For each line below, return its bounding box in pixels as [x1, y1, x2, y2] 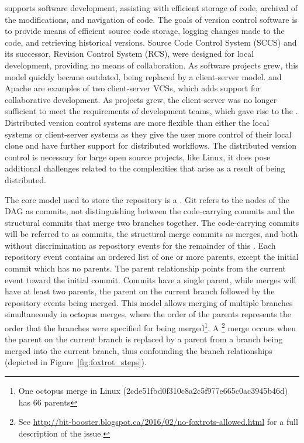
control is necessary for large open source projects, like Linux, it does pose [5, 150, 271, 163]
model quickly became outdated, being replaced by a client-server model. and [5, 70, 282, 83]
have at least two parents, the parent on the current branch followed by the [5, 285, 275, 297]
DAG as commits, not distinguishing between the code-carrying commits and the [5, 205, 295, 217]
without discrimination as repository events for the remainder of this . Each [5, 239, 276, 251]
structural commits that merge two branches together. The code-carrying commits [5, 216, 299, 228]
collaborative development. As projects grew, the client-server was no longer [5, 93, 277, 105]
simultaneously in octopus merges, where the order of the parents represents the [5, 308, 291, 320]
